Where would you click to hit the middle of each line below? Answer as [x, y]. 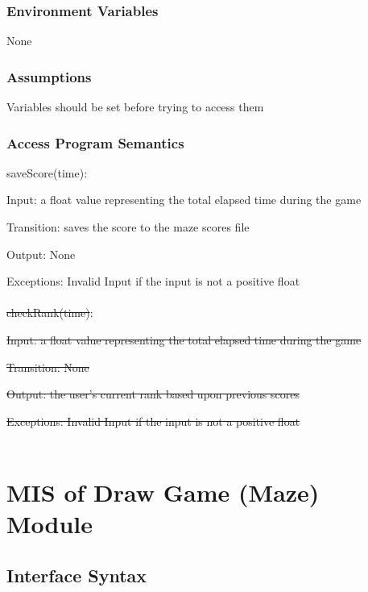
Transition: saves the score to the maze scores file [128, 227]
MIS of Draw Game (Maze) [163, 492]
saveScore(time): [47, 172]
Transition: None [48, 367]
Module [50, 524]
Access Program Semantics [95, 142]
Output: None [41, 254]
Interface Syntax [77, 575]
